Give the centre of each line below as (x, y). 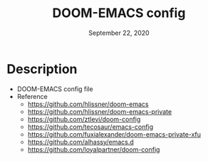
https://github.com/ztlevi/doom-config (84, 119)
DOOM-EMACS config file (55, 89)
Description (42, 69)
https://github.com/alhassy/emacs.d (81, 142)
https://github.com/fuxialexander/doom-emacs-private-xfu (114, 134)
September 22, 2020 (119, 33)
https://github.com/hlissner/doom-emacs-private (100, 111)
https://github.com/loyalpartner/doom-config (94, 149)
